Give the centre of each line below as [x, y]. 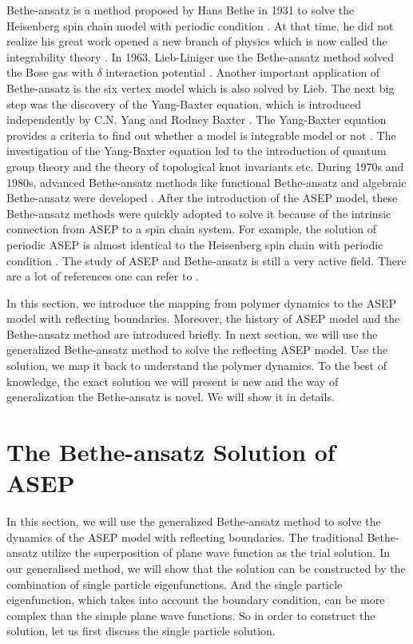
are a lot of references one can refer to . [103, 276]
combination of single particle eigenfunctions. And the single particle [175, 584]
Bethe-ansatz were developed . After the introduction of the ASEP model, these [202, 198]
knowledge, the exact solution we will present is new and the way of [173, 381]
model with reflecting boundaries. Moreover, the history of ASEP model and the [203, 318]
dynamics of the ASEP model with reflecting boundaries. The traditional [185, 537]
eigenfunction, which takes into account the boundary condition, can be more [196, 600]
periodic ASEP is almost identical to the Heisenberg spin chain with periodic [195, 244]
